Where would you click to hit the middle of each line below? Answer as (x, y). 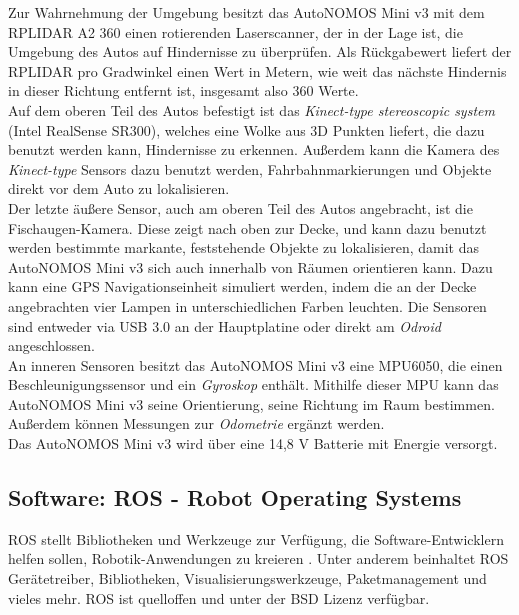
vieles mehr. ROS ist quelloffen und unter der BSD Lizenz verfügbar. (219, 597)
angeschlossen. (51, 345)
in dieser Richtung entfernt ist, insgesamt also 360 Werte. (183, 90)
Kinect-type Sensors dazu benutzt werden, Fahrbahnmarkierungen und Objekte (250, 168)
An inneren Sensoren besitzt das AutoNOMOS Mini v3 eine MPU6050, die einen (255, 364)
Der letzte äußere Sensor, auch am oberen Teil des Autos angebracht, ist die (240, 207)
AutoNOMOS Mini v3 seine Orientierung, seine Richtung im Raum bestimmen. (251, 403)
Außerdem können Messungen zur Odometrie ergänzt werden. (196, 423)
